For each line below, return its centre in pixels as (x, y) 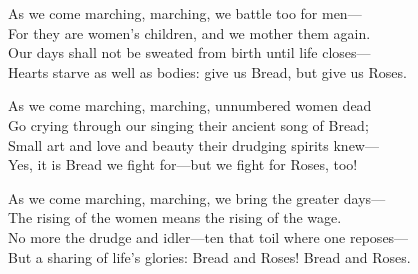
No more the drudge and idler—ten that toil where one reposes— (208, 236)
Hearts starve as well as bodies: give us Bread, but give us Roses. (207, 71)
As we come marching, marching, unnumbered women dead (190, 105)
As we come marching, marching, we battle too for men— (185, 13)
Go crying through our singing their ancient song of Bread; (188, 124)
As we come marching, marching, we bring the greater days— (197, 197)
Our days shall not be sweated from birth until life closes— (189, 52)
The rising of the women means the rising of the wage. (175, 217)
